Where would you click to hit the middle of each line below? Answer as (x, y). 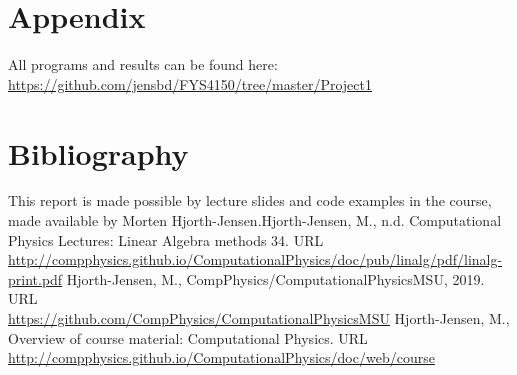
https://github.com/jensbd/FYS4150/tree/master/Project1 (190, 83)
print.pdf (35, 278)
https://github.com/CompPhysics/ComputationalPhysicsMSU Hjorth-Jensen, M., (259, 318)
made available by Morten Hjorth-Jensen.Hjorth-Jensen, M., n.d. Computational (255, 220)
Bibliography (98, 152)
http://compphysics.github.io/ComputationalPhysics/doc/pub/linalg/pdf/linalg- (255, 259)
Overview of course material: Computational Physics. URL (188, 337)
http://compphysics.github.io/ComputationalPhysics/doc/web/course (221, 357)
